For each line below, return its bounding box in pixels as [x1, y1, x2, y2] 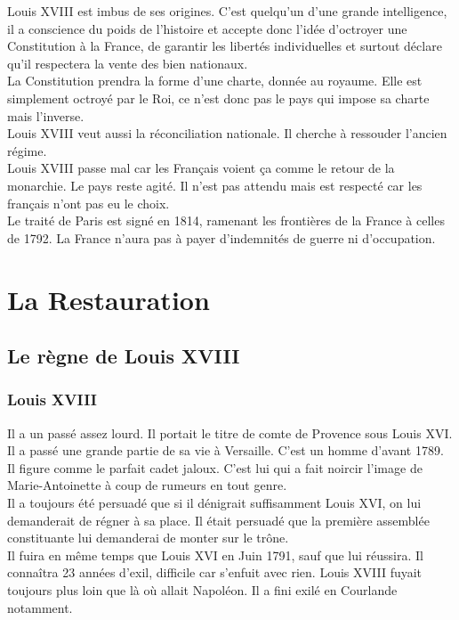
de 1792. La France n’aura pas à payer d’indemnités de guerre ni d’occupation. [7, 228, 436, 247]
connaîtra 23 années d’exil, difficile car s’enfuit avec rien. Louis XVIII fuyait [7, 563, 423, 582]
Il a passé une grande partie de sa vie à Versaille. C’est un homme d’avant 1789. [7, 441, 444, 460]
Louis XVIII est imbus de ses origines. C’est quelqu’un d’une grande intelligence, [7, 2, 447, 20]
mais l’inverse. [7, 106, 85, 125]
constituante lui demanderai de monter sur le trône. [7, 528, 289, 547]
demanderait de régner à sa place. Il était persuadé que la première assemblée [7, 510, 430, 529]
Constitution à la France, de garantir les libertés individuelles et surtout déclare [7, 37, 442, 55]
